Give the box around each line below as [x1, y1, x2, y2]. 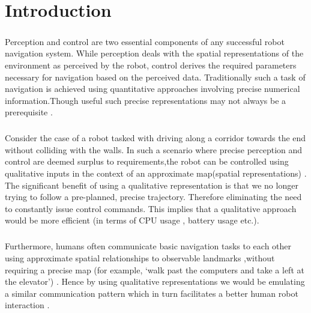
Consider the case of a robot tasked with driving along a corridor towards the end [5, 132, 306, 144]
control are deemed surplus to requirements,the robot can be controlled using [5, 155, 289, 168]
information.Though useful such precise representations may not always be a [5, 94, 286, 106]
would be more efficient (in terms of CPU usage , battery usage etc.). [5, 214, 259, 226]
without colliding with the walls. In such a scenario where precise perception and [5, 143, 303, 156]
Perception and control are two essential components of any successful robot [5, 35, 285, 47]
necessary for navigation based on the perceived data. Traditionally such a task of [5, 70, 306, 83]
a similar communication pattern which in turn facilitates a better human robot [5, 287, 298, 299]
